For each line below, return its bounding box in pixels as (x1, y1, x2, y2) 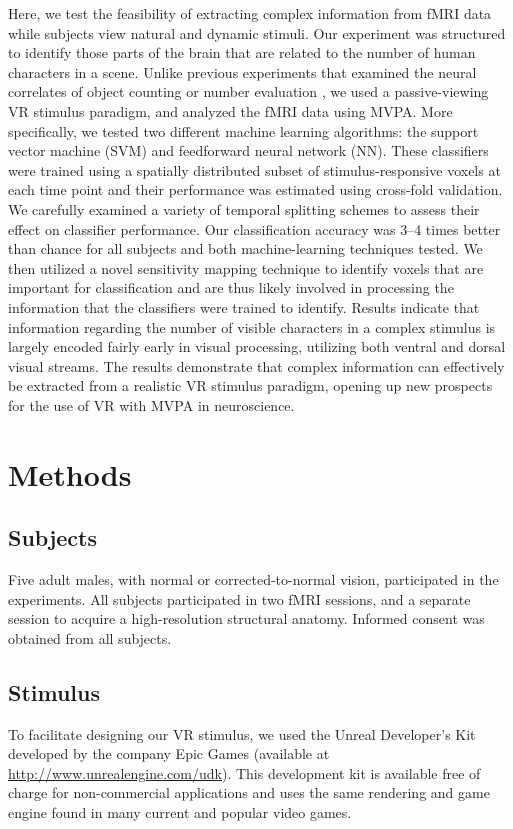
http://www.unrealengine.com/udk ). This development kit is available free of (8, 762, 481, 783)
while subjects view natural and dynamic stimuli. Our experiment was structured (8, 22, 506, 43)
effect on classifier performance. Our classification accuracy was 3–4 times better (8, 218, 501, 239)
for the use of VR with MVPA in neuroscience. (8, 394, 295, 415)
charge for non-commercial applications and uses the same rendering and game (8, 782, 490, 803)
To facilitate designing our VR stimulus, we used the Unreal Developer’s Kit (8, 723, 476, 744)
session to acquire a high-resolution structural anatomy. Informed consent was (8, 608, 485, 629)
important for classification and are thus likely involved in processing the (8, 277, 454, 298)
